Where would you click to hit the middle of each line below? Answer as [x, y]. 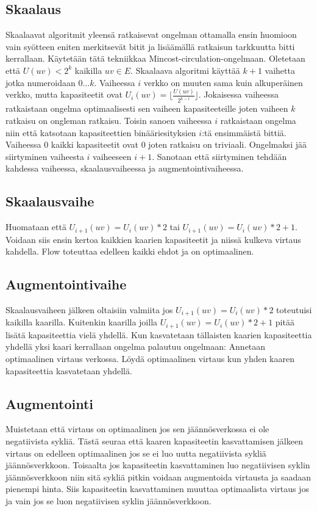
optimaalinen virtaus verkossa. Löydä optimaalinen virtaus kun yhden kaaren [150, 359]
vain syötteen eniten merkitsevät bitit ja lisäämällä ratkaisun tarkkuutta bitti [150, 46]
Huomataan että [36, 227]
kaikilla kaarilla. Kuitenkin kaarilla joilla [82, 322]
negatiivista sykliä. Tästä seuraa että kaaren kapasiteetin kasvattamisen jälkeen [154, 441]
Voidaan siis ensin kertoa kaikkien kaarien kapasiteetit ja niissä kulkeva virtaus [153, 239]
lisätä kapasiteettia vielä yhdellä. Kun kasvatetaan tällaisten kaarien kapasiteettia [159, 334]
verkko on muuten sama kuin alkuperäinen [223, 82]
